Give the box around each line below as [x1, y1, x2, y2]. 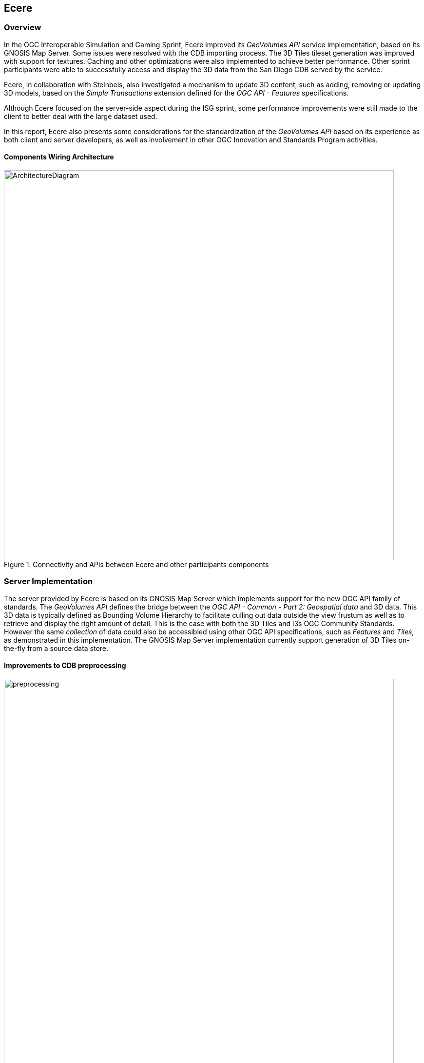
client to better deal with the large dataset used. [4, 112, 157, 120]
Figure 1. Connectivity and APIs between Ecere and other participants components [4, 560, 269, 569]
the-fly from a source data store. [4, 644, 109, 652]
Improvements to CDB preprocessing [4, 661, 126, 670]
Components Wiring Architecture [4, 153, 114, 161]
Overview [4, 22, 41, 33]
